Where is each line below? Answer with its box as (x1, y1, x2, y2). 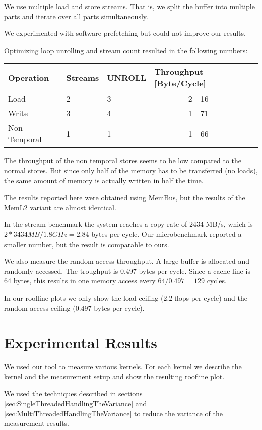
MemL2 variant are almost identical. (4, 202, 116, 212)
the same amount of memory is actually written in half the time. (4, 175, 204, 185)
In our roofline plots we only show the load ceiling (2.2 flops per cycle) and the (4, 292, 247, 303)
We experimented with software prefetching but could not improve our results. (4, 28, 246, 38)
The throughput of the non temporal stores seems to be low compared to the (4, 155, 241, 166)
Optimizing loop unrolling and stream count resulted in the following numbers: (4, 44, 248, 55)
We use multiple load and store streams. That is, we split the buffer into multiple (4, 1, 255, 11)
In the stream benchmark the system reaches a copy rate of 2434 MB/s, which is (4, 219, 253, 229)
